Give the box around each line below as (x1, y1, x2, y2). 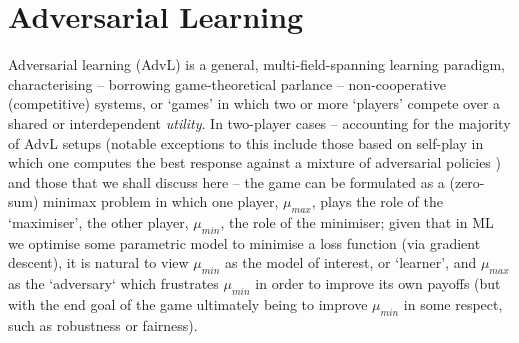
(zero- (449, 171, 485, 192)
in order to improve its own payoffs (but (255, 273, 501, 294)
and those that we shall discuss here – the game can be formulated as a (8, 171, 445, 192)
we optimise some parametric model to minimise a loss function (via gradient (8, 232, 481, 253)
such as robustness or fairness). (8, 314, 198, 335)
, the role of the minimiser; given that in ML (220, 212, 494, 233)
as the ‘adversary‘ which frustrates (8, 273, 219, 294)
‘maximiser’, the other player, (8, 212, 189, 233)
